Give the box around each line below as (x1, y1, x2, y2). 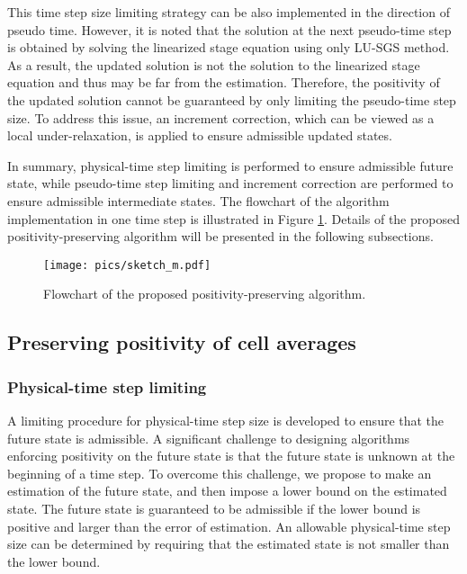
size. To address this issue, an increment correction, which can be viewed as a (7, 108, 435, 127)
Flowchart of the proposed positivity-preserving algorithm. (43, 284, 366, 303)
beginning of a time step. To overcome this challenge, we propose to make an (7, 463, 432, 482)
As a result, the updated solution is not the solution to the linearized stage (7, 55, 420, 74)
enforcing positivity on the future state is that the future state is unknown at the (7, 446, 455, 465)
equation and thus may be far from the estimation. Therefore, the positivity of (7, 73, 440, 92)
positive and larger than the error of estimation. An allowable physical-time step (7, 516, 451, 535)
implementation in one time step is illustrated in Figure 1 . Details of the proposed (7, 209, 460, 228)
